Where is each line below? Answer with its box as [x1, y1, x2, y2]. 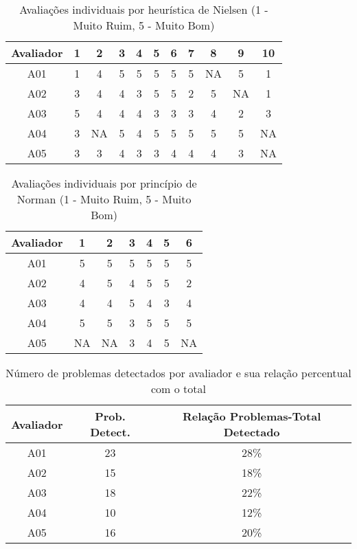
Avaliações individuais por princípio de [11, 175, 197, 191]
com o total [151, 381, 206, 396]
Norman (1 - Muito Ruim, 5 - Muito [16, 191, 192, 207]
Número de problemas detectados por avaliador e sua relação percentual [5, 365, 352, 381]
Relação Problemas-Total [183, 408, 321, 424]
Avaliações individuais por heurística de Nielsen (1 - [19, 1, 268, 17]
